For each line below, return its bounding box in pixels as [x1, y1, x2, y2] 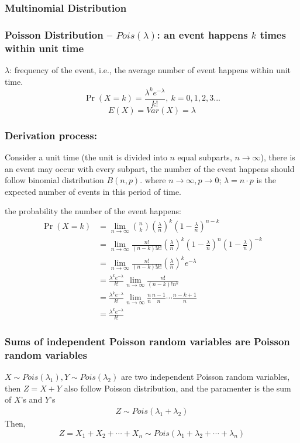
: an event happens [157, 27, 248, 42]
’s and [20, 393, 43, 406]
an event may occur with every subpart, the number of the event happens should [5, 162, 295, 174]
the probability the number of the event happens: [5, 205, 181, 217]
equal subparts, [177, 150, 232, 163]
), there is [260, 150, 295, 163]
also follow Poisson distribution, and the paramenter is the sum [64, 382, 291, 394]
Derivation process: [5, 128, 97, 142]
